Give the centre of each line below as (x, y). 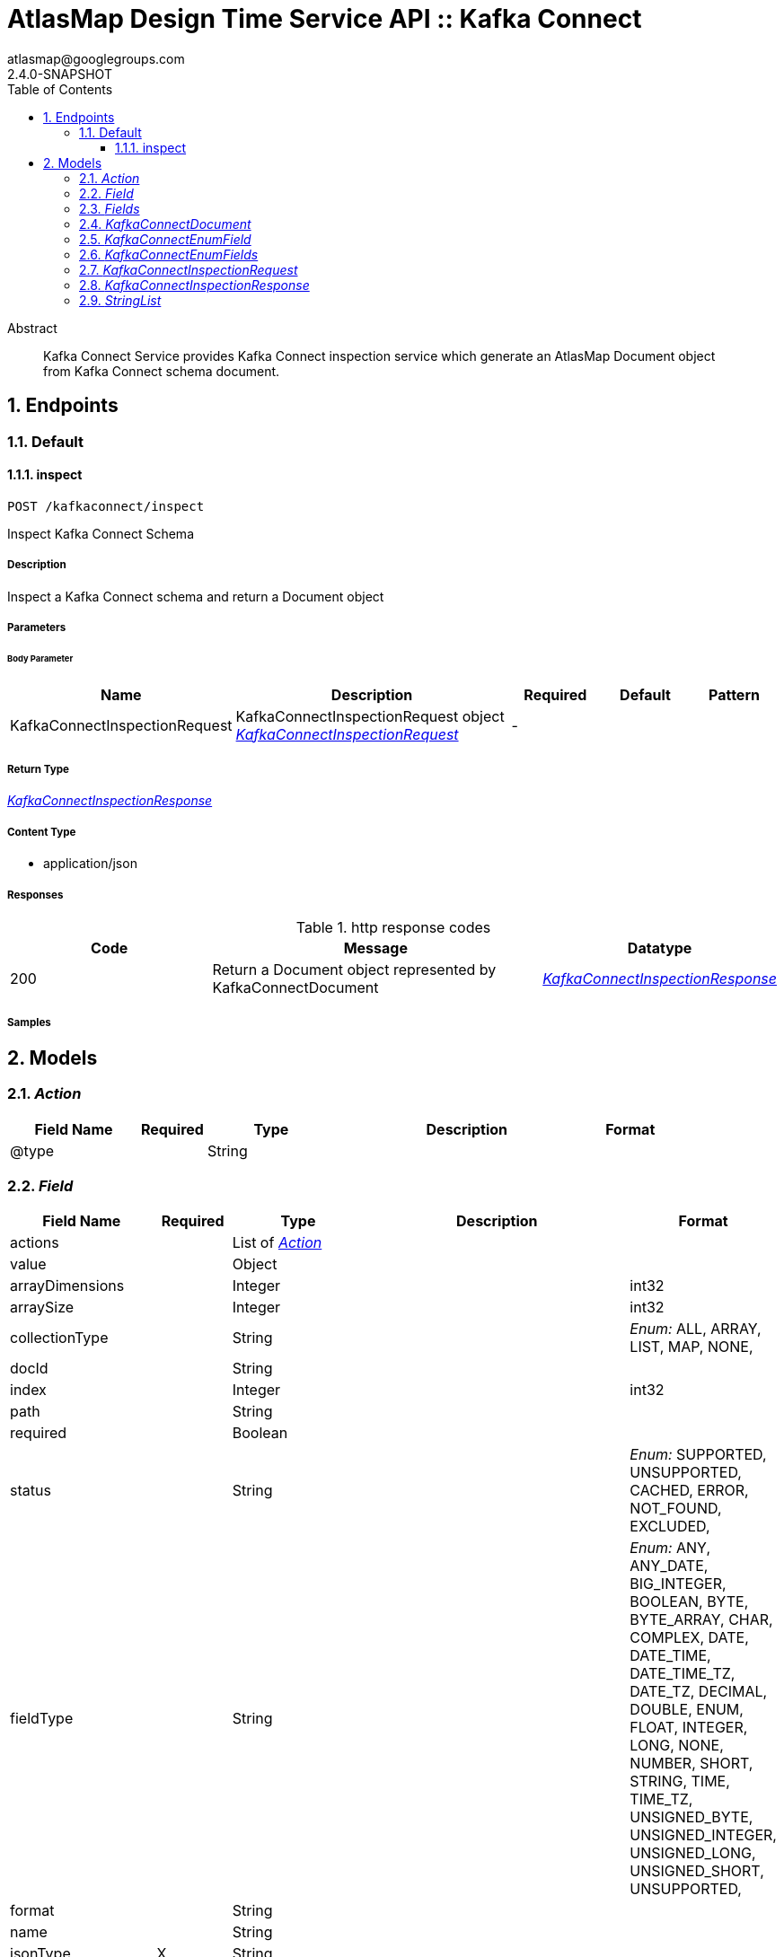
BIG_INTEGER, (678, 1584)
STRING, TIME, (680, 1781)
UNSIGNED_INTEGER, (703, 1835)
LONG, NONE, (677, 1746)
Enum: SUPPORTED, (698, 1455)
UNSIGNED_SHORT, (697, 1871)
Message (375, 948)
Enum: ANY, (670, 1548)
